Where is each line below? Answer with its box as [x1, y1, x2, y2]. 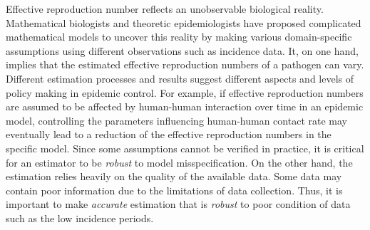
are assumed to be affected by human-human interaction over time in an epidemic [6, 99, 364, 114]
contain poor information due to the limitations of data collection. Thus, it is [6, 182, 343, 197]
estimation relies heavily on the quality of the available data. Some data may [6, 169, 342, 184]
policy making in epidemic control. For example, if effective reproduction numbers [6, 85, 364, 100]
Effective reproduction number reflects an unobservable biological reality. [6, 1, 324, 16]
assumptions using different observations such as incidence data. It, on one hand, [6, 43, 359, 58]
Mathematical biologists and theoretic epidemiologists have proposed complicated [6, 15, 361, 30]
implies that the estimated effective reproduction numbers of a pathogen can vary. [6, 57, 364, 72]
